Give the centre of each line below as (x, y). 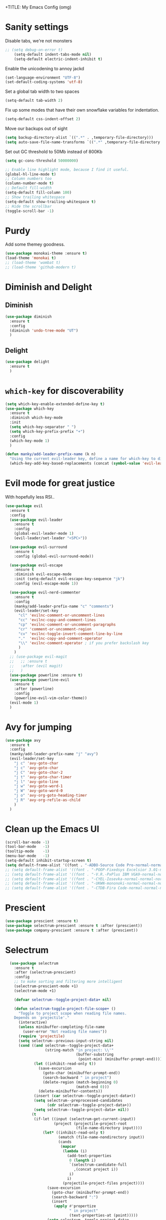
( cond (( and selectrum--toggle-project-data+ (66, 1045)
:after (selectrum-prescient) (45, 972)
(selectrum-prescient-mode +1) (46, 986)
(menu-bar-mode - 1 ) (27, 856)
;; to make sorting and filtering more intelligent (68, 982)
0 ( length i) (83, 1160)
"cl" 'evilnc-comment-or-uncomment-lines (62, 615)
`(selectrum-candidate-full (98, 1165)
